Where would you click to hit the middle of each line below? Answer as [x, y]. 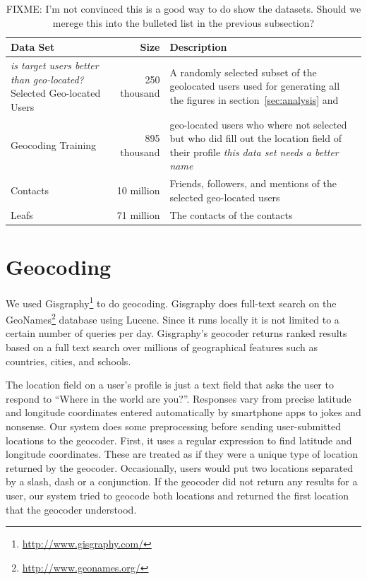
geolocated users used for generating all [255, 86]
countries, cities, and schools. [68, 361]
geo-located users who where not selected [258, 124]
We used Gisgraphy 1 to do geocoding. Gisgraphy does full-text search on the [171, 302]
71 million [138, 214]
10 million [138, 190]
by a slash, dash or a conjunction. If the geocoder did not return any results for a [182, 481]
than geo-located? [47, 79]
